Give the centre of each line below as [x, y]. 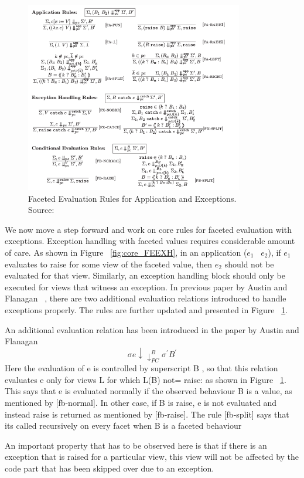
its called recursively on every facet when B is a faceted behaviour [123, 426]
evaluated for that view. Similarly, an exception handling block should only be [145, 275]
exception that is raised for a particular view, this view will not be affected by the [152, 457]
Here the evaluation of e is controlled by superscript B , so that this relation [141, 368]
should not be [249, 264]
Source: [41, 210]
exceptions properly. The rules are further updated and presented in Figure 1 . [146, 309]
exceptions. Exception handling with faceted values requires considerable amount [150, 241]
